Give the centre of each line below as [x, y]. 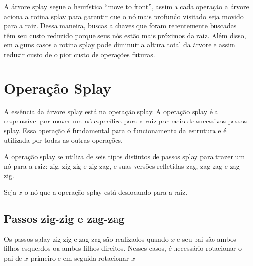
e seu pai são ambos [207, 238]
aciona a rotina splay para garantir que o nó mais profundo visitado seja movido [124, 16]
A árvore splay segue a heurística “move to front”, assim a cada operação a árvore [126, 6]
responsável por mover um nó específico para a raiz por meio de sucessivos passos [125, 121]
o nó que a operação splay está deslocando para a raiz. [106, 192]
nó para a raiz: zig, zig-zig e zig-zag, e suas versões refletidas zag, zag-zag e [116, 166]
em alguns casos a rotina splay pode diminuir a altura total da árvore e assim [120, 45]
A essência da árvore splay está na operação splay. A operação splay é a [111, 111]
